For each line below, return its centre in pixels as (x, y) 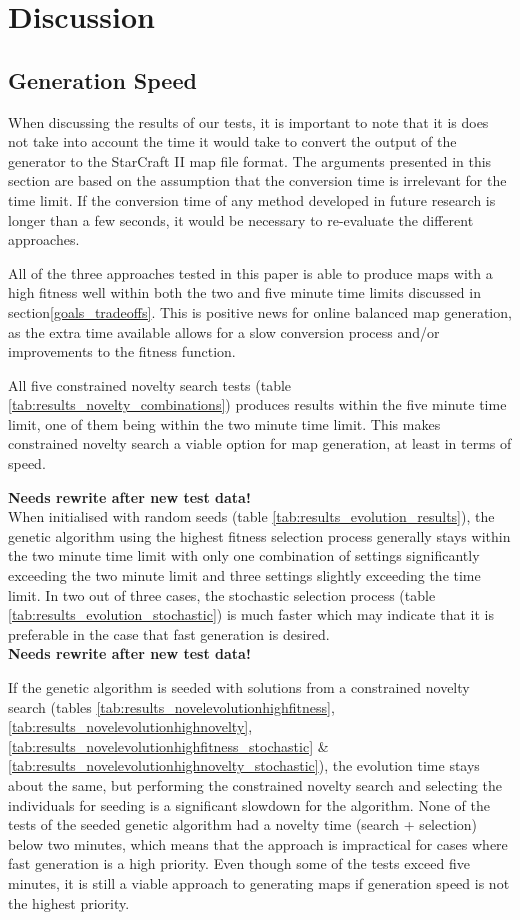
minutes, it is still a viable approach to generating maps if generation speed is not (259, 882)
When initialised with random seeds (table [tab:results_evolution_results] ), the (251, 516)
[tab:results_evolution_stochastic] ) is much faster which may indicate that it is (251, 614)
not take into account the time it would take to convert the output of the (232, 141)
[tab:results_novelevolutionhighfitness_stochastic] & (168, 745)
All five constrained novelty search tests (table (150, 384)
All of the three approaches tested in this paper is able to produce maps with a (250, 272)
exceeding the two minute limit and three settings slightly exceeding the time (244, 575)
